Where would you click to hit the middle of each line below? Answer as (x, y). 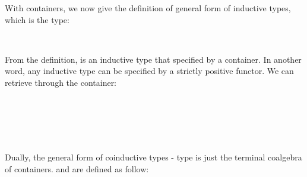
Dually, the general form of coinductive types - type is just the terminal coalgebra (153, 157)
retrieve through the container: (61, 82)
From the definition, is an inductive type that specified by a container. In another (153, 59)
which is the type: (37, 19)
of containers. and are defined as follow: (77, 168)
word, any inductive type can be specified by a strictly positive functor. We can (149, 71)
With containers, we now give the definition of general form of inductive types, (148, 8)
